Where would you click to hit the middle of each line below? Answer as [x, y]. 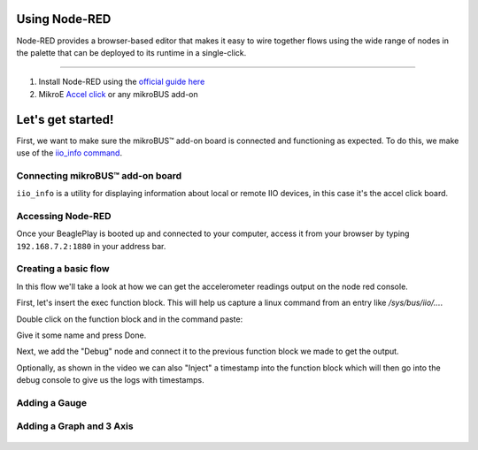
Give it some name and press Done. [81, 335]
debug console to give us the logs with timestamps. [110, 380]
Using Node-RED [64, 19]
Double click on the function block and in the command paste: [130, 319]
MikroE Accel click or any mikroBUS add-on [118, 94]
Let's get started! [65, 119]
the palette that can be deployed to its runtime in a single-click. [131, 52]
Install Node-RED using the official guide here [122, 82]
